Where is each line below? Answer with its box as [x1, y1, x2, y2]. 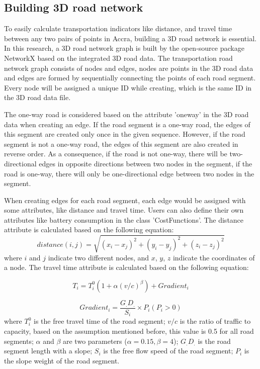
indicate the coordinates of [172, 252, 255, 262]
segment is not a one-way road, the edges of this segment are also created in [4, 138, 238, 149]
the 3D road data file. [4, 92, 71, 103]
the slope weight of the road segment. [4, 355, 120, 365]
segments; [4, 335, 34, 346]
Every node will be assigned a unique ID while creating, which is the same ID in [4, 82, 252, 93]
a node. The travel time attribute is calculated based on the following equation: [4, 262, 249, 272]
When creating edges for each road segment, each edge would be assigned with [4, 195, 246, 205]
